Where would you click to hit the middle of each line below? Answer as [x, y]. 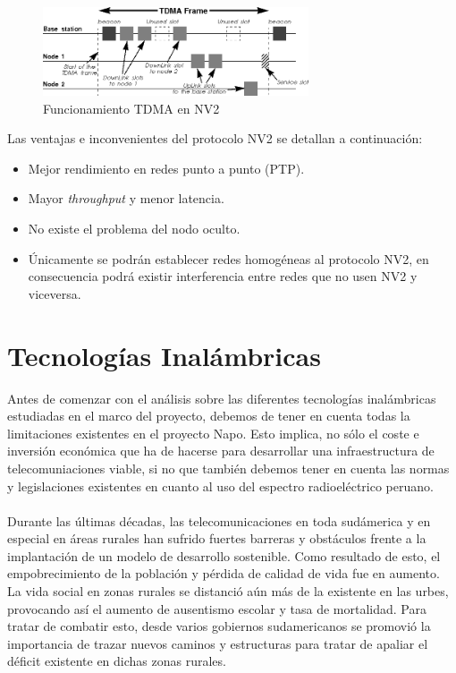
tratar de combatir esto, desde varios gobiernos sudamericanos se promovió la [219, 626]
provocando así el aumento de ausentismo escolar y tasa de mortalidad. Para [217, 608]
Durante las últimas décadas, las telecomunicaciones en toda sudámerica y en [219, 520]
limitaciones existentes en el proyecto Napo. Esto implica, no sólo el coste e [213, 433]
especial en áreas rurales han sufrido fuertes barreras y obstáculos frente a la [217, 538]
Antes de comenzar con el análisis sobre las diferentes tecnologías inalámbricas [222, 398]
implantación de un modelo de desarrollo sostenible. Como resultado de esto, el [224, 555]
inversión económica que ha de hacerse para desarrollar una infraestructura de [221, 451]
